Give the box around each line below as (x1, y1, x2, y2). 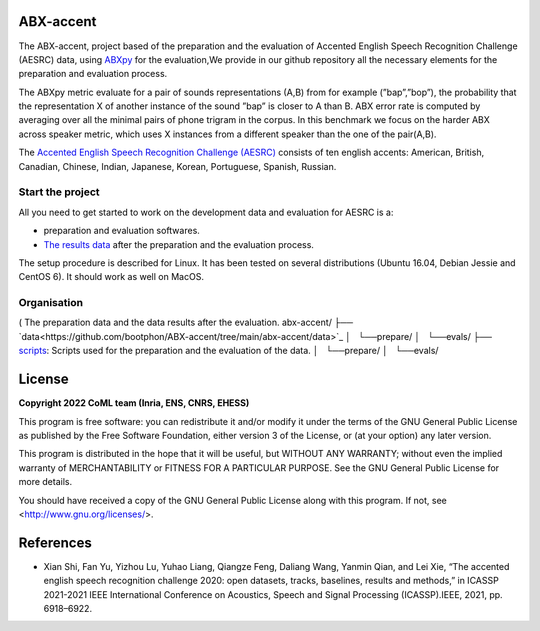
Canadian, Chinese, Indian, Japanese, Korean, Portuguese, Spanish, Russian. (18, 160, 337, 172)
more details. (18, 476, 73, 488)
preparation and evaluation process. (18, 68, 168, 80)
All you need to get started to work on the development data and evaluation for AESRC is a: (18, 206, 394, 218)
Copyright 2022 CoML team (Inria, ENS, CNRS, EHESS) (18, 397, 250, 409)
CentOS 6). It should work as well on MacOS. (18, 271, 205, 283)
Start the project (18, 185, 100, 199)
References (18, 534, 92, 551)
